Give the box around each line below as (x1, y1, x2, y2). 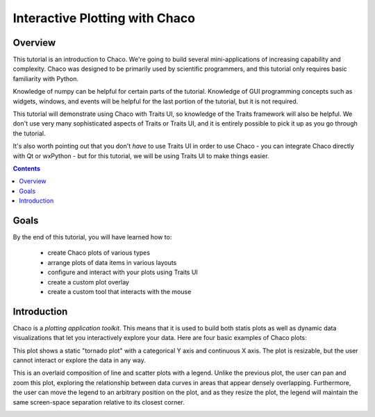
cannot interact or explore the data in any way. (12, 356, 146, 364)
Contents (12, 164, 41, 173)
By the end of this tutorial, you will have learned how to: (12, 233, 172, 241)
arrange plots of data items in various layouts (47, 258, 177, 266)
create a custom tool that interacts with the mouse (47, 288, 192, 296)
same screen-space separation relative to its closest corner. (12, 398, 185, 406)
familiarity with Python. (12, 74, 79, 83)
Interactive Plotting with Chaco (12, 10, 196, 26)
